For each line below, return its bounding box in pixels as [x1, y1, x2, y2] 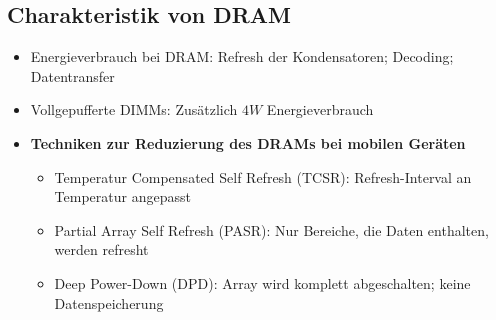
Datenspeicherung [54, 292, 164, 313]
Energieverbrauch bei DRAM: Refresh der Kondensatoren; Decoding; [30, 46, 454, 67]
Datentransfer [30, 65, 115, 86]
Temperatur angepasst [54, 186, 191, 207]
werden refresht [54, 239, 149, 260]
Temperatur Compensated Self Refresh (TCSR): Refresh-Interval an [54, 166, 472, 187]
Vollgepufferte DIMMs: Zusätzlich [30, 99, 238, 120]
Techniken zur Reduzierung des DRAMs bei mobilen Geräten [30, 132, 466, 153]
